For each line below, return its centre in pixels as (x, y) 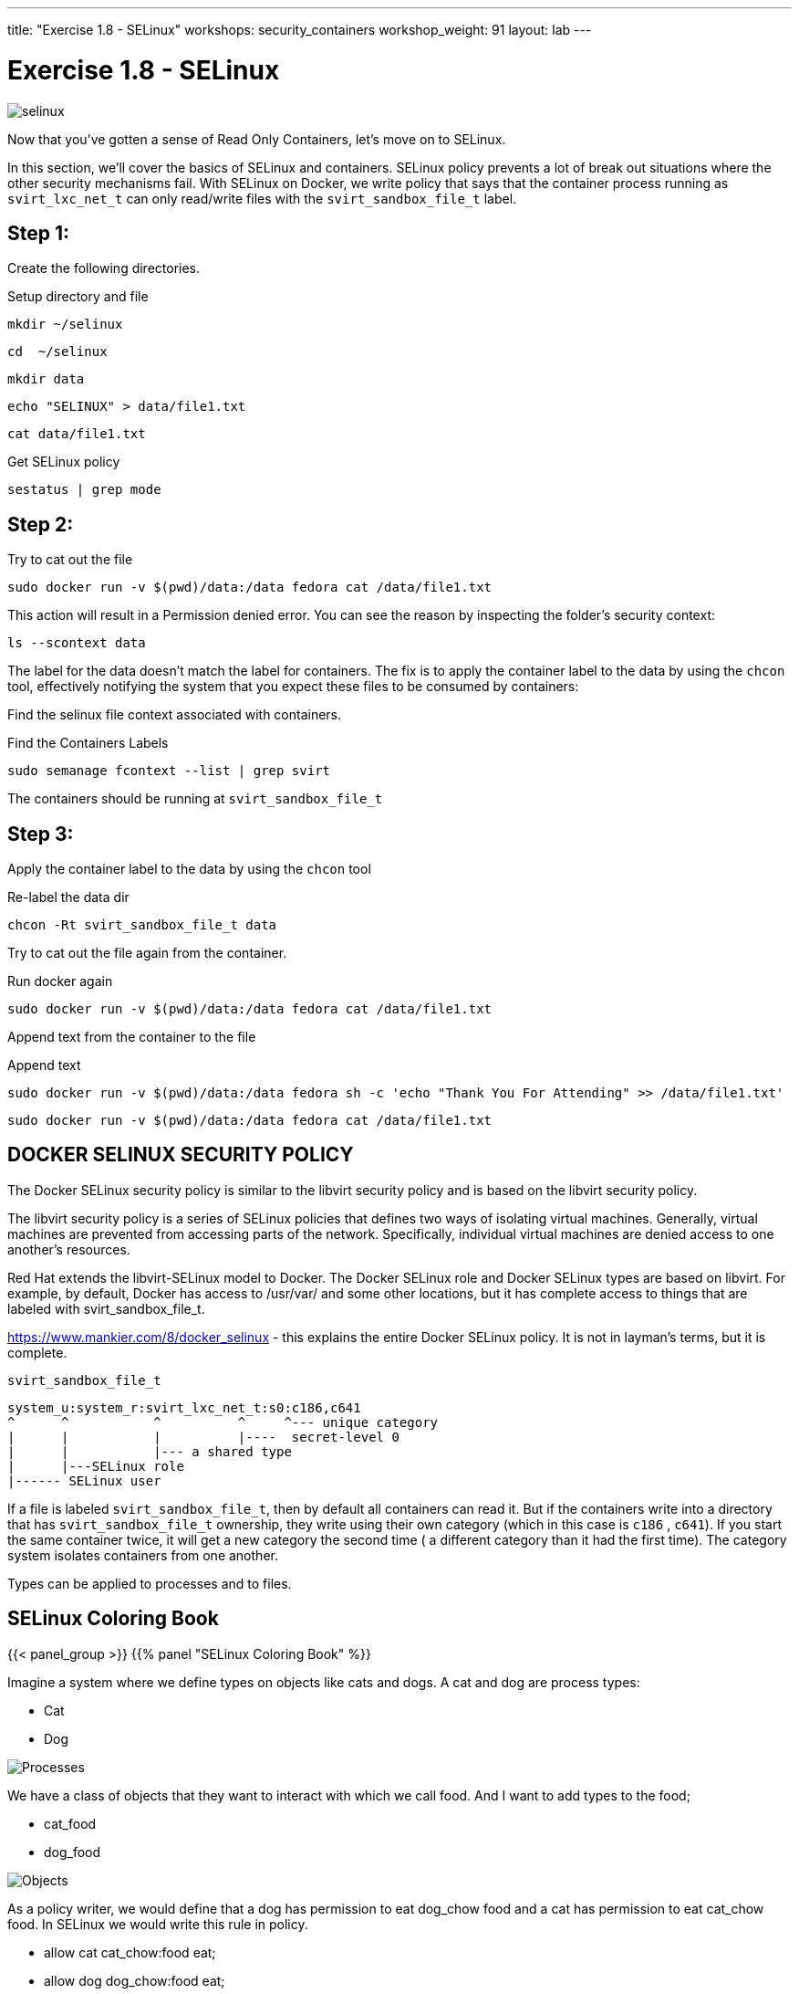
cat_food (70, 1823)
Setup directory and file (78, 297)
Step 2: (41, 524)
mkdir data (46, 379)
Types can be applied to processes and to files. (150, 1583)
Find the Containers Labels (88, 743)
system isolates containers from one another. (143, 1555)
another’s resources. (69, 1249)
